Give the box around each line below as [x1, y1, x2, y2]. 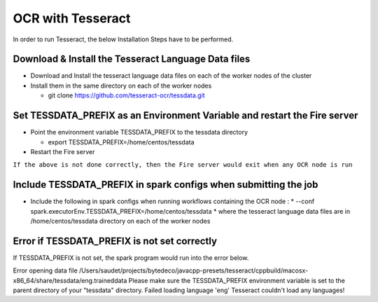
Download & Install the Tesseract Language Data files [13, 53, 251, 65]
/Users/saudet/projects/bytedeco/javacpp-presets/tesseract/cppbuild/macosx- [79, 266, 309, 275]
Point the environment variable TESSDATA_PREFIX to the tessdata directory [30, 128, 248, 137]
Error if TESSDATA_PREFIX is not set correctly [13, 235, 217, 247]
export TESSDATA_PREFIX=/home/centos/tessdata [48, 137, 195, 146]
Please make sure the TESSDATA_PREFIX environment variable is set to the [128, 276, 346, 284]
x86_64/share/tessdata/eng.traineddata [13, 276, 127, 284]
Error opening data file [13, 266, 78, 275]
